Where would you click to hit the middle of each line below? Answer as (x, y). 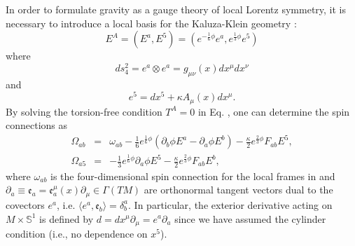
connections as (37, 125)
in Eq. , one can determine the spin (274, 111)
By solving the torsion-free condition (84, 111)
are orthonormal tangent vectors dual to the (238, 190)
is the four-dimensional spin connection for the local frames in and (193, 176)
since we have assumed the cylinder (250, 218)
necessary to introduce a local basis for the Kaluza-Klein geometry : (151, 23)
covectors (25, 204)
